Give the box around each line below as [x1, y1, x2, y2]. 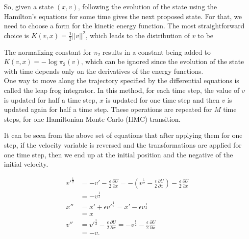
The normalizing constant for [4, 46, 92, 57]
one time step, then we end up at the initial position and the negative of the [4, 149, 233, 159]
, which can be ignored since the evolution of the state [81, 56, 244, 66]
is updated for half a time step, [4, 94, 98, 105]
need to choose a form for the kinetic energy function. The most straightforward [4, 21, 245, 31]
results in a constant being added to [102, 46, 211, 57]
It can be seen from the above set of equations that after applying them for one [4, 130, 243, 140]
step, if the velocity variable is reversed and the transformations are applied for [4, 139, 242, 150]
